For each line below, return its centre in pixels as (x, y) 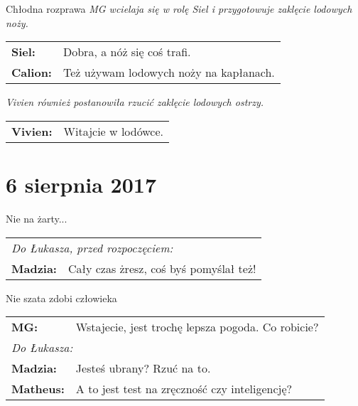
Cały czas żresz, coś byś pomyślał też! (162, 268)
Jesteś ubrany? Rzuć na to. (143, 368)
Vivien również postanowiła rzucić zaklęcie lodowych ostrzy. (135, 102)
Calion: (32, 73)
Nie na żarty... (37, 218)
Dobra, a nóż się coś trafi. (127, 52)
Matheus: (38, 389)
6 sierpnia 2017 (81, 184)
